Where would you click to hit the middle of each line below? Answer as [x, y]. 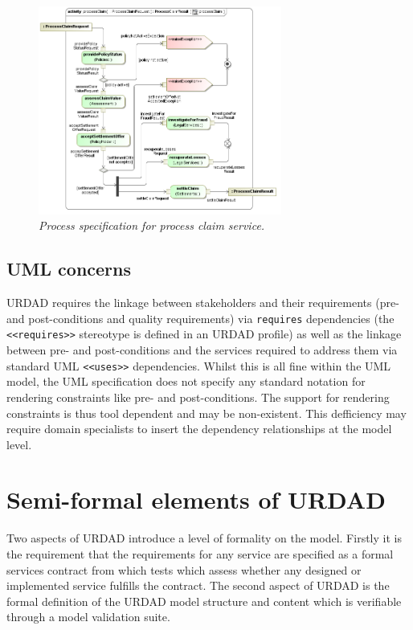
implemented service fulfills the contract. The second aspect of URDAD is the [198, 585]
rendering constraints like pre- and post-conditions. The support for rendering [198, 397]
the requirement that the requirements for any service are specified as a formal [200, 554]
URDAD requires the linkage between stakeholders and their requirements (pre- [203, 303]
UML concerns [69, 269]
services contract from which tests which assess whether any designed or [184, 569]
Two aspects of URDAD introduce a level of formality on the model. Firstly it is [204, 538]
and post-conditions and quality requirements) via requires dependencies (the [200, 318]
